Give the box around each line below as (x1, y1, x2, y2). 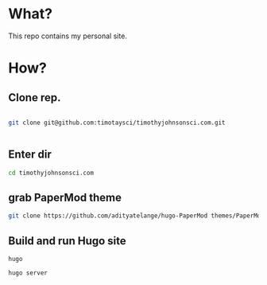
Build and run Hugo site (8, 234, 127, 248)
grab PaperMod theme (8, 190, 122, 204)
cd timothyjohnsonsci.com (8, 169, 94, 177)
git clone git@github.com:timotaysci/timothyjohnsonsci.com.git (8, 119, 226, 127)
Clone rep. (8, 91, 61, 104)
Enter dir (8, 148, 52, 162)
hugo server (8, 269, 48, 277)
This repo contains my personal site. (8, 31, 127, 41)
